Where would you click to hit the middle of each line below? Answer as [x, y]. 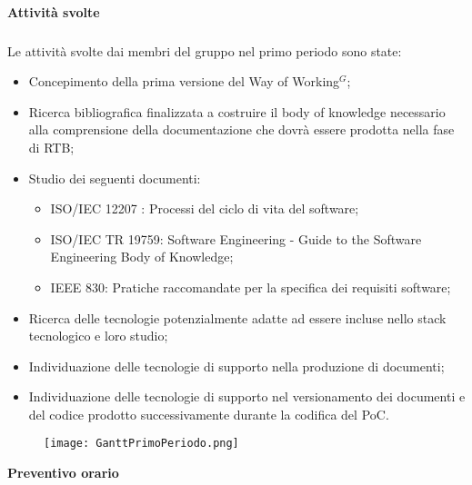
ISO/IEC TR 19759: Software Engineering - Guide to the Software [236, 238]
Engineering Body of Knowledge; [142, 257]
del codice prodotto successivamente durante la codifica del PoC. [209, 414]
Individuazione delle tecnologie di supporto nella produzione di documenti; [236, 366]
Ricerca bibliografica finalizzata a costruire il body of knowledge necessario [237, 111]
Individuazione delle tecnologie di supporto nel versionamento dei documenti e [247, 396]
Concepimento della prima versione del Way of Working [184, 81]
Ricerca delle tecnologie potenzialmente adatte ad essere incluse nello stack [237, 317]
